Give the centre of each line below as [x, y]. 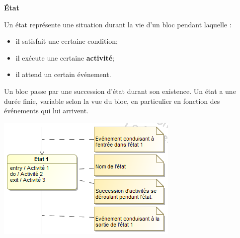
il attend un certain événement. [63, 74]
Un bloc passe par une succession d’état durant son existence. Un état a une [120, 91]
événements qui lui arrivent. [46, 111]
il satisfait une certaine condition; [67, 41]
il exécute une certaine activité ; [65, 57]
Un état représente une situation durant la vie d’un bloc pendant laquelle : [118, 24]
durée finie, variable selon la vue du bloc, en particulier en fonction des [112, 101]
